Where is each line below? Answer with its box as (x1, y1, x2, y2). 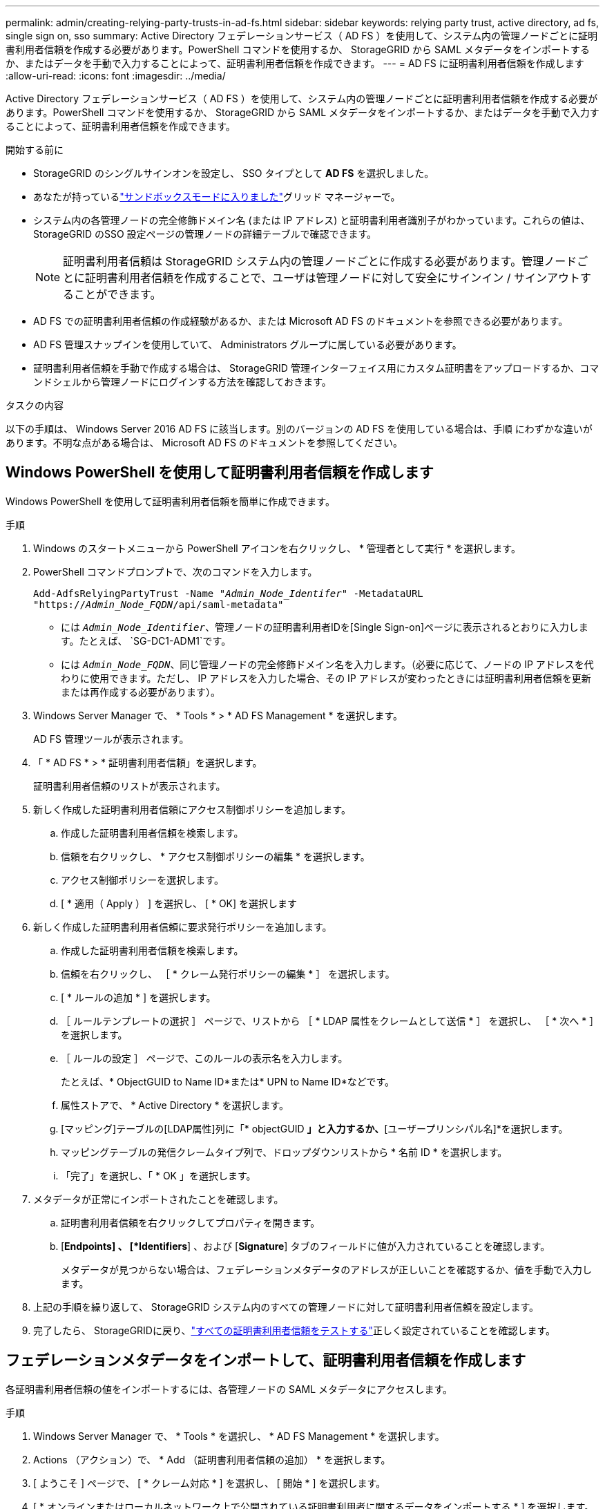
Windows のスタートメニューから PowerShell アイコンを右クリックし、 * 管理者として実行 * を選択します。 (33, 542, 521, 554)
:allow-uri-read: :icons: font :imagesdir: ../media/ (6, 70, 226, 82)
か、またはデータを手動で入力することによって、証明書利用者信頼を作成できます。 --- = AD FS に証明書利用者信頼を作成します (6, 57, 584, 69)
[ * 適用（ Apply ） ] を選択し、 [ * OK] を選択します (61, 897, 298, 909)
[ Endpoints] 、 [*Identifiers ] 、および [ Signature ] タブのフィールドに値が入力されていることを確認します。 (61, 1240, 550, 1252)
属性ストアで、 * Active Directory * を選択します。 (61, 1099, 289, 1111)
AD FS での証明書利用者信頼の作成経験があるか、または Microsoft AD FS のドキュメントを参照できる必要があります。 (33, 315, 568, 327)
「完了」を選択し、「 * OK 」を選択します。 (61, 1169, 256, 1181)
